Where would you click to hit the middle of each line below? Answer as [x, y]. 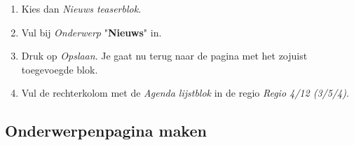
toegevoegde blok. [60, 69]
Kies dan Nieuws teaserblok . [81, 8]
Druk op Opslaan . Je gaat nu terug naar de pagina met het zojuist [164, 56]
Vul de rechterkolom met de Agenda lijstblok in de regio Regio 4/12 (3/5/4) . [185, 93]
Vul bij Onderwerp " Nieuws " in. [91, 32]
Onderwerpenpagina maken [106, 131]
